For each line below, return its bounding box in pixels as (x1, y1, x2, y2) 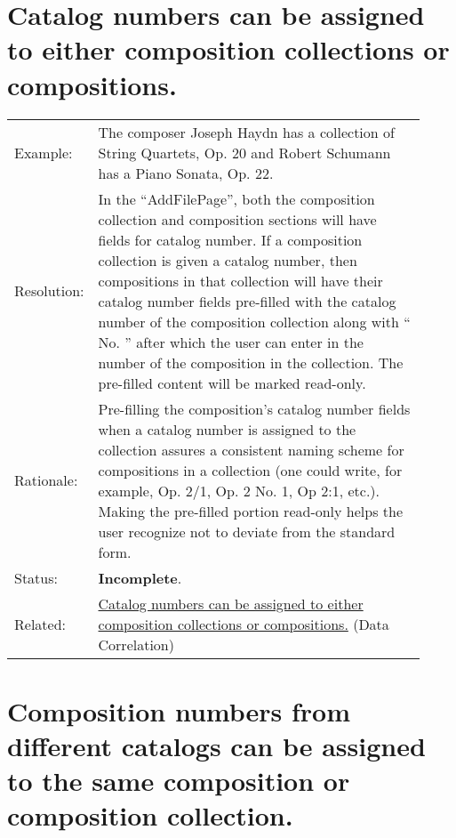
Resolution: (14, 280, 84, 301)
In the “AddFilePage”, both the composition (98, 188, 375, 209)
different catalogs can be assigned (7, 727, 426, 763)
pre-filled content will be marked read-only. (98, 372, 366, 393)
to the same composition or (7, 762, 350, 799)
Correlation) (98, 633, 174, 655)
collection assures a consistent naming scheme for (98, 439, 404, 460)
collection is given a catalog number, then (98, 249, 357, 270)
